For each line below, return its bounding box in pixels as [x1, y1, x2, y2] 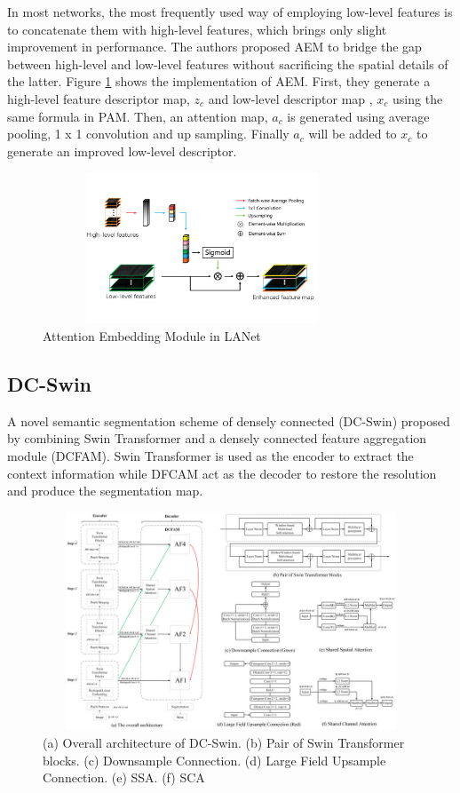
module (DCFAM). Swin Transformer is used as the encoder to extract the [7, 447, 414, 464]
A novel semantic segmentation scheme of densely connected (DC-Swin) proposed [7, 411, 450, 430]
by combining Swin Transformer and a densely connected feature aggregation [7, 429, 427, 448]
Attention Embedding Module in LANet [43, 327, 261, 345]
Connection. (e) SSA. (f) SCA [43, 768, 205, 787]
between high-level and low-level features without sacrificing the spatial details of [7, 54, 448, 73]
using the [393, 89, 443, 107]
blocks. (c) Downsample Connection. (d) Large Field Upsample [43, 750, 386, 769]
